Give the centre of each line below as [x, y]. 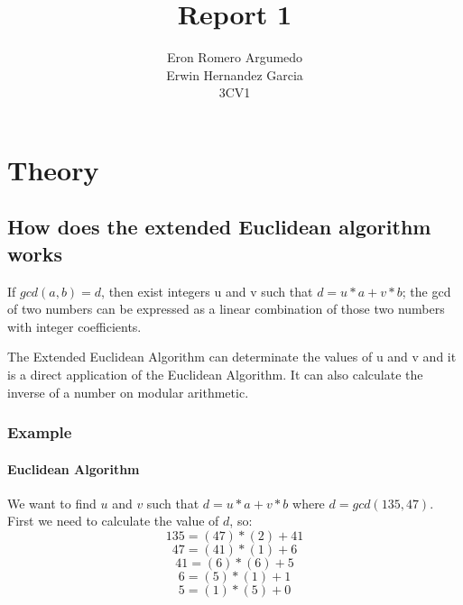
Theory [53, 169]
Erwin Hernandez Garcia [235, 74]
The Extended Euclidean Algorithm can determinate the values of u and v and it [232, 357]
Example [40, 432]
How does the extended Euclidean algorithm [219, 227]
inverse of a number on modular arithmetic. [128, 392]
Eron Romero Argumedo [235, 57]
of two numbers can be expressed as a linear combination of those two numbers [226, 309]
